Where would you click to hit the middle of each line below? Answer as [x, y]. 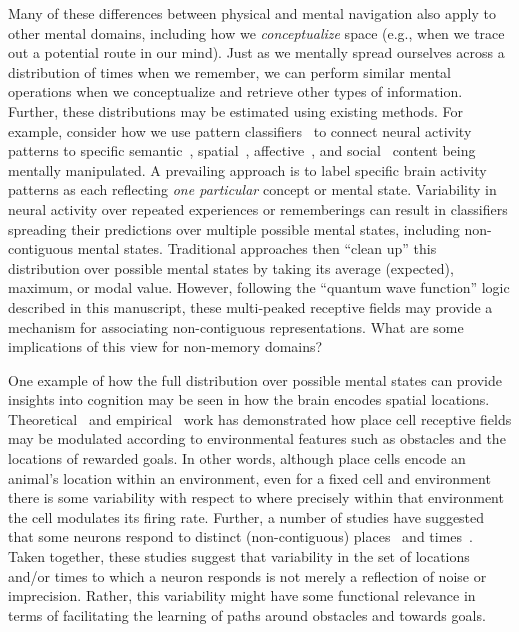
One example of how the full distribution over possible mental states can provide [255, 379]
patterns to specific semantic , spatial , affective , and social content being [242, 150]
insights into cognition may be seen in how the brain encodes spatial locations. [249, 399]
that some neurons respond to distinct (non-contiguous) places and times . [240, 536]
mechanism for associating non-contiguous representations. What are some [236, 326]
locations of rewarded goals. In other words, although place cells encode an [237, 458]
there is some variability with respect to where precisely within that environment [256, 497]
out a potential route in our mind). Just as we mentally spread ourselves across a [256, 52]
